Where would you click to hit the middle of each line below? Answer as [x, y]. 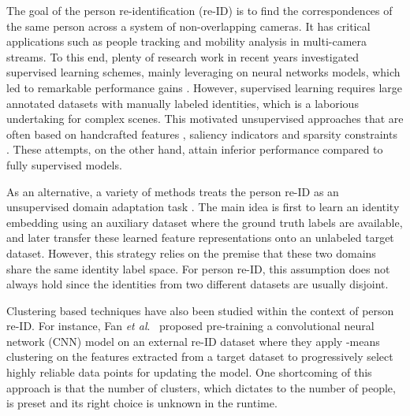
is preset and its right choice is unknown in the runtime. [142, 403]
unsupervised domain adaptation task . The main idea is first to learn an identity [203, 207]
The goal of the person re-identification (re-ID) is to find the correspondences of [199, 10]
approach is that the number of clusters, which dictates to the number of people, [201, 387]
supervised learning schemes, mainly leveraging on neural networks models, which [203, 72]
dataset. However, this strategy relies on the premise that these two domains [191, 253]
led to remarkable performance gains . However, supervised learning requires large [204, 87]
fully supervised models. [64, 164]
